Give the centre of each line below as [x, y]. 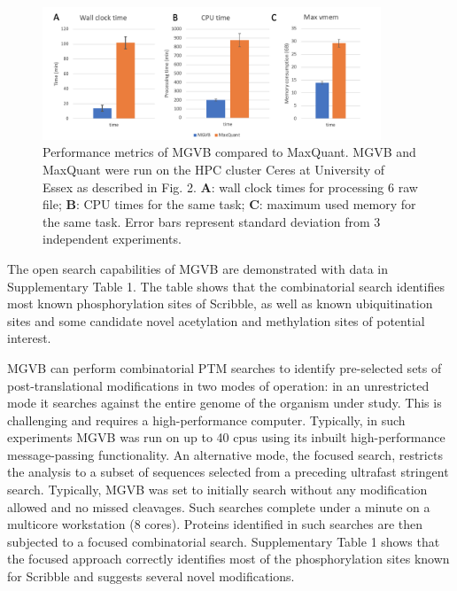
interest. [29, 338]
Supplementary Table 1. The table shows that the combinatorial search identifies [226, 286]
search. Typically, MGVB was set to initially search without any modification [217, 490]
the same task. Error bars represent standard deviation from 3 [212, 221]
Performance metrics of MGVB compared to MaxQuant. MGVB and [229, 152]
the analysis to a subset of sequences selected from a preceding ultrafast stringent [228, 472]
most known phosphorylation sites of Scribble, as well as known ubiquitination [220, 303]
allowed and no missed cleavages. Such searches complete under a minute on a [219, 506]
